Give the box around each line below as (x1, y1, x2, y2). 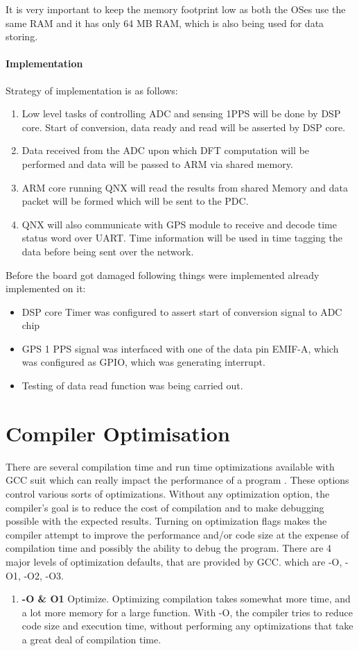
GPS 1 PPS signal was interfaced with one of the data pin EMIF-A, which (21, 341, 339, 355)
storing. (6, 29, 38, 44)
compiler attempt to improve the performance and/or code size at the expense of (6, 527, 349, 541)
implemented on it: (6, 281, 86, 296)
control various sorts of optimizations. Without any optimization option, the (6, 486, 330, 500)
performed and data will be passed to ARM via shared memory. (21, 156, 293, 171)
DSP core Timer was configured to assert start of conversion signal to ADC (21, 304, 342, 319)
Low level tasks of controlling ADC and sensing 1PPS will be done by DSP (21, 106, 341, 121)
